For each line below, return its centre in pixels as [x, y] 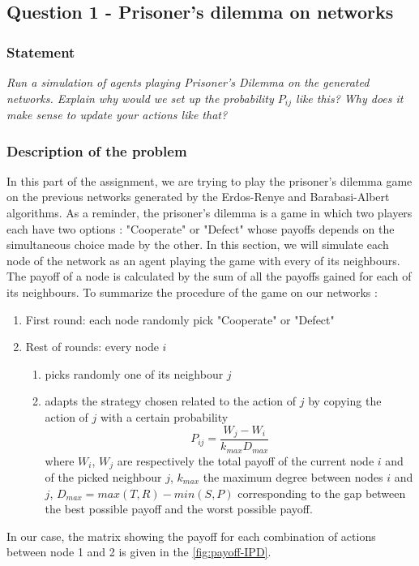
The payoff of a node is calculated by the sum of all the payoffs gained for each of [209, 276]
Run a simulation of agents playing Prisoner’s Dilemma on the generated [188, 82]
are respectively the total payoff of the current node [246, 460]
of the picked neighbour [103, 476]
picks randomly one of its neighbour [134, 373]
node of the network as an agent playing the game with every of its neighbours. [203, 260]
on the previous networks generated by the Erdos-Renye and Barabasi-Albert [198, 197]
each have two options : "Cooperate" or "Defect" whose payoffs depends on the [201, 228]
